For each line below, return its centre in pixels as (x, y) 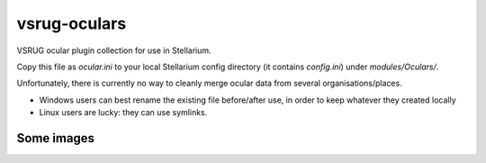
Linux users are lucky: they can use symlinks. (123, 113)
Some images (55, 138)
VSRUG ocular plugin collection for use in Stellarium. (114, 50)
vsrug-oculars (72, 23)
